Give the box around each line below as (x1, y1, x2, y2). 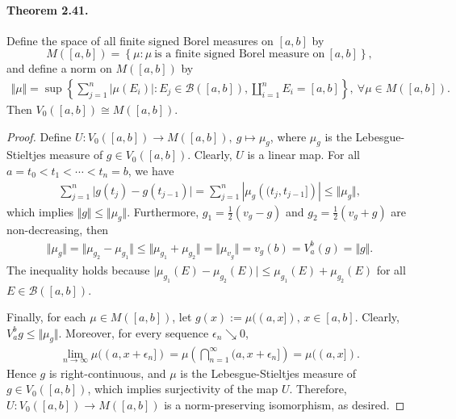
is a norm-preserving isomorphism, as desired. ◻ (164, 396, 405, 413)
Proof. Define (6, 128, 72, 145)
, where (270, 128, 307, 145)
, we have (128, 162, 174, 178)
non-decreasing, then (6, 221, 109, 238)
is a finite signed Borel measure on (154, 48, 325, 61)
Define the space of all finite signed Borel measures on (6, 31, 274, 48)
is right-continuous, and (48, 364, 166, 381)
